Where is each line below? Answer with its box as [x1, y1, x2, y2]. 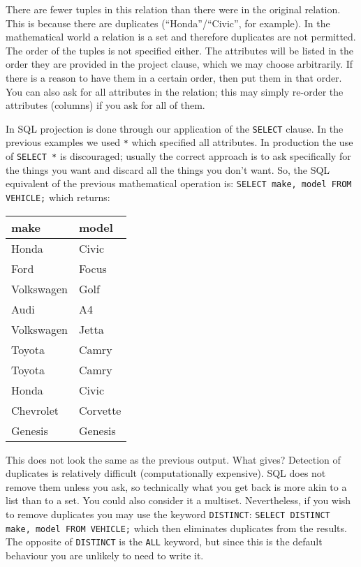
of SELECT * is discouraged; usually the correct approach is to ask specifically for [6, 149, 351, 163]
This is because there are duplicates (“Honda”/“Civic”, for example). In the [6, 15, 330, 30]
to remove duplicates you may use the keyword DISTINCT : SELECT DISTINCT [6, 507, 330, 521]
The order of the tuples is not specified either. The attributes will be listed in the [6, 43, 353, 57]
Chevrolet [11, 402, 59, 418]
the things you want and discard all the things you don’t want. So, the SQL [6, 162, 330, 177]
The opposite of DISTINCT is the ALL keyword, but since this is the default [6, 534, 323, 549]
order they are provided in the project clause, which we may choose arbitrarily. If [6, 57, 353, 71]
